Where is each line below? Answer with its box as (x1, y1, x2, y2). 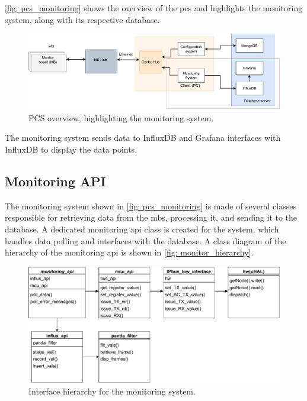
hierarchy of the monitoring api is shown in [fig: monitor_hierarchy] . (5, 246, 254, 258)
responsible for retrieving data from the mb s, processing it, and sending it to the (5, 211, 298, 224)
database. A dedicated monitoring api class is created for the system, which (5, 223, 279, 235)
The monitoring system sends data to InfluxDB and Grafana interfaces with (5, 131, 281, 144)
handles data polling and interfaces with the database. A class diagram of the (5, 234, 286, 247)
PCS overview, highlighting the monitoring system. (28, 111, 214, 124)
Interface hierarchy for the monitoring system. (28, 385, 196, 397)
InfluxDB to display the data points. (5, 143, 137, 156)
